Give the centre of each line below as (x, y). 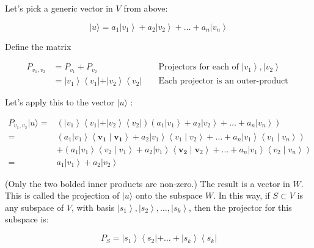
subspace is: (27, 219)
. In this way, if (242, 195)
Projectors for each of (199, 67)
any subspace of (35, 207)
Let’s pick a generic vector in (59, 8)
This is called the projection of (62, 195)
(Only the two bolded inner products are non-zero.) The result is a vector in (148, 183)
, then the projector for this (240, 207)
